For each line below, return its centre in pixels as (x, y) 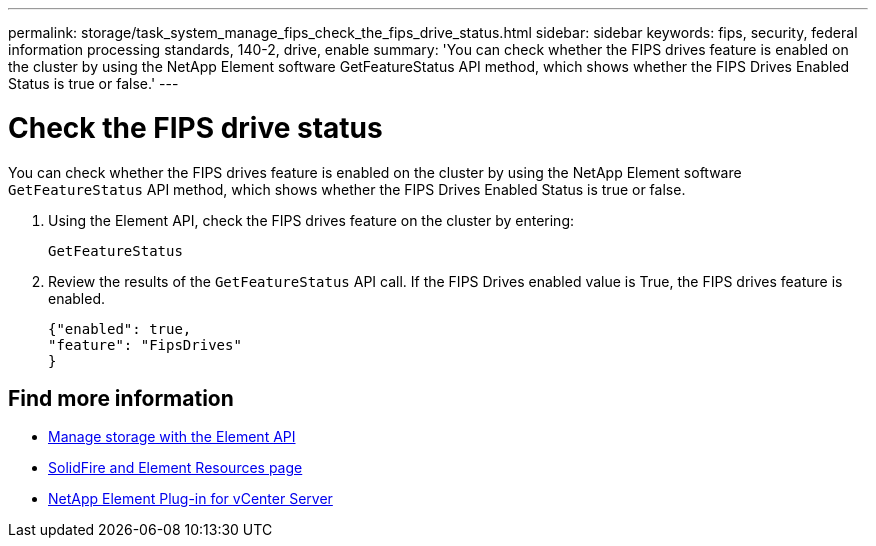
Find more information (121, 398)
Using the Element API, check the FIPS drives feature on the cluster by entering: (311, 220)
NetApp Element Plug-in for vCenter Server (190, 499)
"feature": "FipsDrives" (145, 344)
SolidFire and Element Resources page (175, 468)
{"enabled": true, (120, 328)
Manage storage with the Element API (172, 437)
